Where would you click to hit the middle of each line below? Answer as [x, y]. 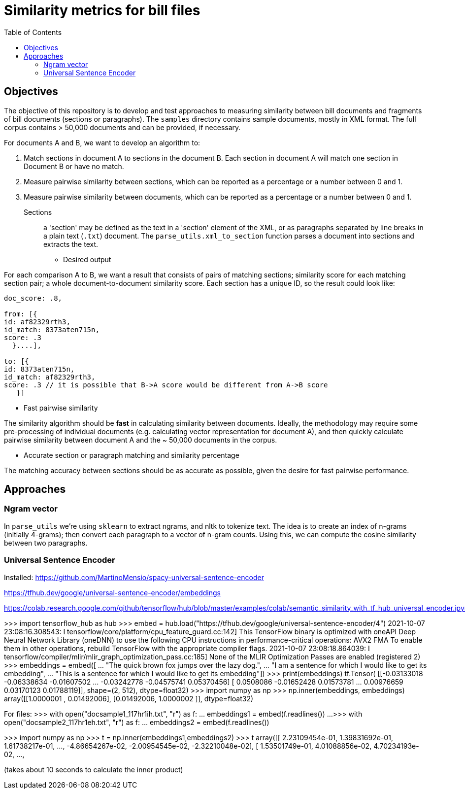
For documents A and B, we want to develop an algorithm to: [102, 142]
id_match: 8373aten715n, [52, 329]
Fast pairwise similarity [61, 408]
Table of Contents [33, 32]
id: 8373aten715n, [39, 369]
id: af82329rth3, [37, 322]
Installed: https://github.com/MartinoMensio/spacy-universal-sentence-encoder [134, 577]
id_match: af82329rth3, [50, 377]
